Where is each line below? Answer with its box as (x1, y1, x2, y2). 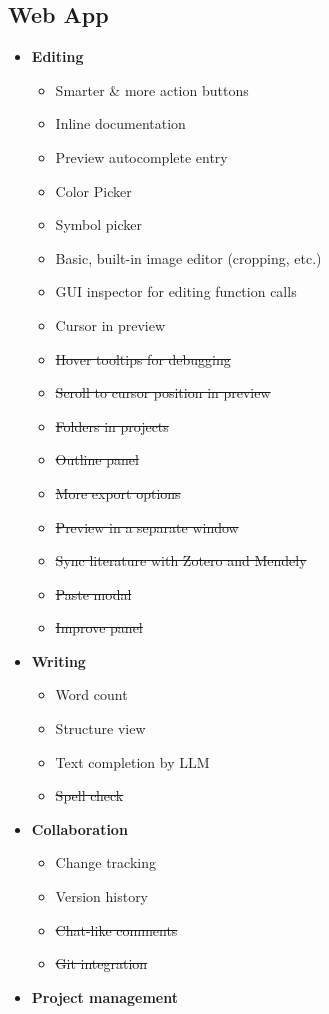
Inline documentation (55, 113, 186, 134)
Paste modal (55, 583, 132, 604)
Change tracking (55, 852, 156, 873)
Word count (55, 684, 128, 705)
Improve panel (55, 617, 143, 638)
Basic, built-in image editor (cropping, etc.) (55, 247, 322, 268)
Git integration (55, 953, 148, 974)
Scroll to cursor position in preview (55, 382, 271, 403)
